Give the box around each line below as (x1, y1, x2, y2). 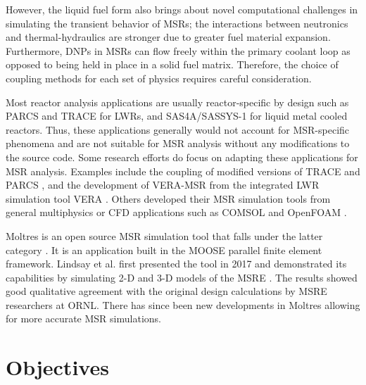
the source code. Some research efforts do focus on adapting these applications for (6, 149, 358, 164)
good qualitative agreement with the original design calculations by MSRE (6, 284, 327, 298)
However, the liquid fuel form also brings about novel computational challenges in (6, 2, 358, 16)
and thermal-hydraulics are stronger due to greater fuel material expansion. (6, 30, 331, 44)
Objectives (6, 353, 109, 381)
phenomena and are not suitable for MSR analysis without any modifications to (6, 136, 350, 151)
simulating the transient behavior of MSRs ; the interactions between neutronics (6, 15, 348, 30)
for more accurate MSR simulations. (6, 311, 161, 326)
